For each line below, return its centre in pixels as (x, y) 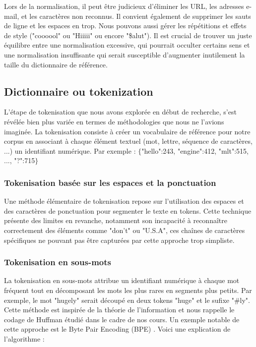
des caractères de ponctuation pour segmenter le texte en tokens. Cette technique (128, 210)
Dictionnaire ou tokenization (79, 91)
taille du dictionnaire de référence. (56, 64)
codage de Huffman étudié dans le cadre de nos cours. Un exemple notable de (122, 319)
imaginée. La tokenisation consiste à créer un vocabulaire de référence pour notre (127, 131)
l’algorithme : (24, 338)
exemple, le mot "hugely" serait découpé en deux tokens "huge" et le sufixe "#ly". (127, 300)
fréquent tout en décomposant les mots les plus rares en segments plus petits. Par (128, 290)
